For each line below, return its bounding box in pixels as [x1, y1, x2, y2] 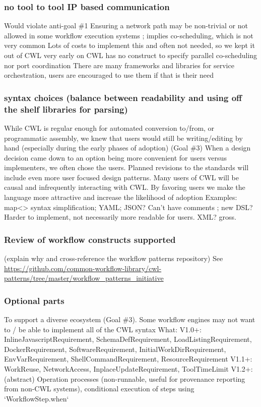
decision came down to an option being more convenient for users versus [4, 152, 227, 163]
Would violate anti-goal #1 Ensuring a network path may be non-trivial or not [4, 20, 248, 31]
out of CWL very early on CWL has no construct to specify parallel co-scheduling [4, 50, 257, 60]
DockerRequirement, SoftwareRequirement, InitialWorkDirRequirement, [4, 343, 226, 354]
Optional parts [4, 294, 64, 307]
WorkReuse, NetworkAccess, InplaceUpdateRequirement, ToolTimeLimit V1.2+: [4, 364, 253, 374]
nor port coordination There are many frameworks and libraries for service [4, 60, 234, 70]
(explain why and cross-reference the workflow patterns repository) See [4, 253, 223, 264]
